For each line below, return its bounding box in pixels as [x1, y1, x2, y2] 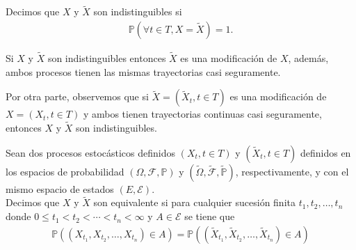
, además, [288, 51, 329, 65]
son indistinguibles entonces [47, 51, 166, 65]
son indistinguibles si [93, 4, 182, 19]
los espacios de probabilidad [6, 164, 124, 178]
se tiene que [184, 209, 235, 224]
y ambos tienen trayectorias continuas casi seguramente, [83, 107, 322, 121]
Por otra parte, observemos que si [6, 89, 149, 104]
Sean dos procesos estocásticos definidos [6, 145, 175, 159]
